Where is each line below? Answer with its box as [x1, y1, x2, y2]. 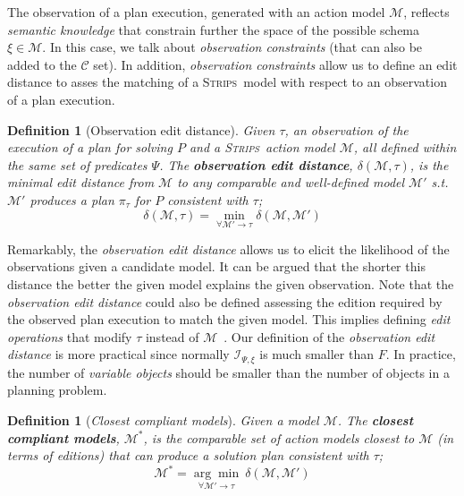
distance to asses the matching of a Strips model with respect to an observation [7, 73, 447, 91]
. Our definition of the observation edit [224, 327, 435, 346]
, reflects [403, 3, 450, 21]
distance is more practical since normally [7, 345, 230, 363]
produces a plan [30, 190, 114, 209]
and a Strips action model [189, 138, 335, 157]
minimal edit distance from [7, 173, 155, 192]
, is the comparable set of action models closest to [143, 428, 415, 447]
